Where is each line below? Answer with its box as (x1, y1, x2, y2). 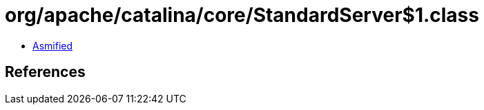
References (5, 63, 86, 81)
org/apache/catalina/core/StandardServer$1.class (5, 3, 479, 27)
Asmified (32, 39, 73, 52)
